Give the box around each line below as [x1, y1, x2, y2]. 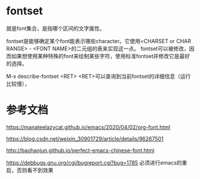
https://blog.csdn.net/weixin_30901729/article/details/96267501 [6, 135, 164, 142]
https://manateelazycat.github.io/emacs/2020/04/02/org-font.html [6, 123, 171, 131]
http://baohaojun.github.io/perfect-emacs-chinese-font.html [6, 147, 155, 154]
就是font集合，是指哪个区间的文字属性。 [6, 25, 106, 32]
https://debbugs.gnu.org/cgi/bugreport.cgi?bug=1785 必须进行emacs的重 [6, 159, 187, 166]
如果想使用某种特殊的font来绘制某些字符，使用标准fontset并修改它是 [11, 52, 180, 59]
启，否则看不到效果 [6, 166, 54, 174]
